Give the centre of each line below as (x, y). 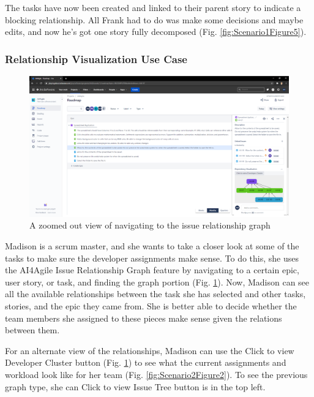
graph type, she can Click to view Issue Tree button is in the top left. (135, 386)
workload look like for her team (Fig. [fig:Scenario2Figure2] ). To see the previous (156, 374)
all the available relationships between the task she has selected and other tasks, (155, 294)
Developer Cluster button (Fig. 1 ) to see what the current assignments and (146, 362)
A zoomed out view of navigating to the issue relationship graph (150, 225)
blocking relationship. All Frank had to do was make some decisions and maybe (154, 19)
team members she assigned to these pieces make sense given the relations (144, 318)
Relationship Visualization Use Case (96, 59)
